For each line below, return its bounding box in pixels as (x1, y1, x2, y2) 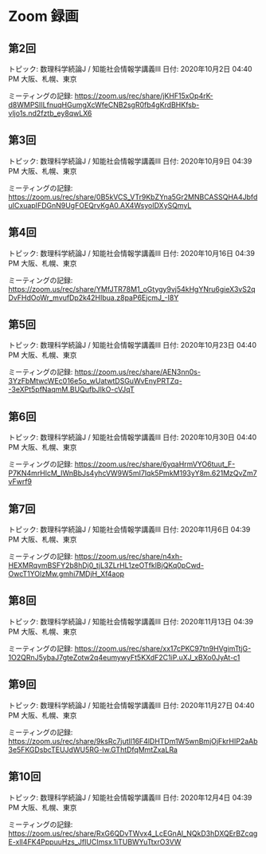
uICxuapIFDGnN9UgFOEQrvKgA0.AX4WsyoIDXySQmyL (8, 200, 192, 210)
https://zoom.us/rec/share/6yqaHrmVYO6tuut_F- (74, 459, 236, 469)
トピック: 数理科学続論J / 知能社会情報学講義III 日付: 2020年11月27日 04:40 (8, 700, 255, 710)
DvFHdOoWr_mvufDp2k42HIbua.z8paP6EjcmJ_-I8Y (8, 293, 179, 302)
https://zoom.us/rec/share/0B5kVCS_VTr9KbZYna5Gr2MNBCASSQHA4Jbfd (8, 192, 258, 202)
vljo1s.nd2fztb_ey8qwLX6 (8, 108, 92, 118)
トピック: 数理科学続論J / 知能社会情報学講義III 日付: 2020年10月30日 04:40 (8, 432, 257, 443)
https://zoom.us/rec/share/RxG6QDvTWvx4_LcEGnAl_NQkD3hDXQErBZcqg (8, 828, 258, 838)
